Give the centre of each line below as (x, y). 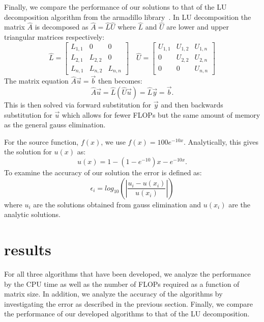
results (28, 249)
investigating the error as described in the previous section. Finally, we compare (128, 303)
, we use (113, 141)
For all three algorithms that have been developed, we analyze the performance (127, 273)
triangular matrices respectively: (54, 37)
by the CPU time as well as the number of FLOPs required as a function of (122, 284)
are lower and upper (198, 27)
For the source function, (41, 141)
